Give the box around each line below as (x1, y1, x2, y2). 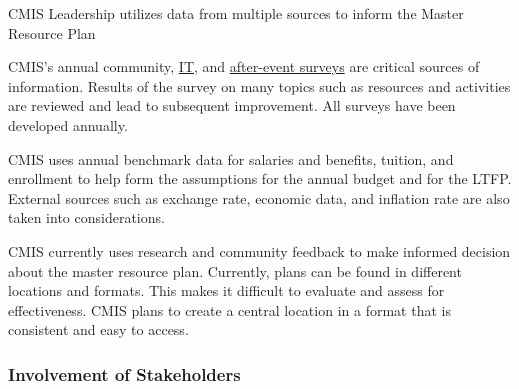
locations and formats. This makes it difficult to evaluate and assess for (8, 280, 445, 301)
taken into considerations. (8, 207, 165, 228)
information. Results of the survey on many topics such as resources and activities (8, 75, 511, 96)
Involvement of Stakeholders (8, 361, 241, 386)
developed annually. (8, 114, 128, 135)
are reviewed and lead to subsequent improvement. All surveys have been (8, 95, 456, 116)
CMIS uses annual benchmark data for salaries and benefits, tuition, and (8, 148, 454, 169)
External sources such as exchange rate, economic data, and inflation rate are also (8, 187, 510, 208)
